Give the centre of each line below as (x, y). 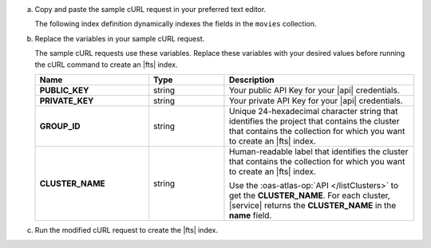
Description (251, 80)
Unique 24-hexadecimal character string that (313, 111)
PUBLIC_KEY (64, 90)
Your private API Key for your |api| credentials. (316, 100)
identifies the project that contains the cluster (314, 121)
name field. (250, 215)
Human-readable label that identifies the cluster (318, 152)
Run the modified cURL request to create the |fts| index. (127, 230)
